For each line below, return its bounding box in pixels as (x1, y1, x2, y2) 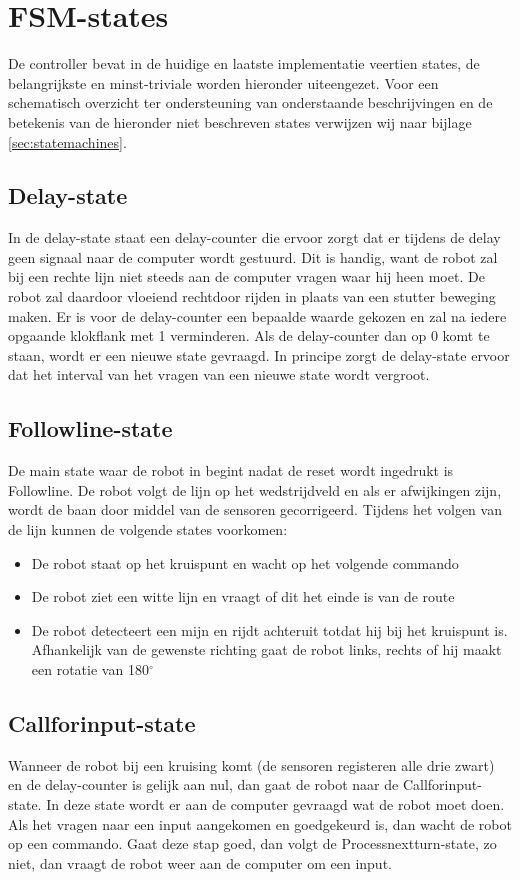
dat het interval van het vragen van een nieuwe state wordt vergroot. (8, 364, 430, 385)
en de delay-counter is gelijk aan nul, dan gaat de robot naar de (8, 774, 399, 795)
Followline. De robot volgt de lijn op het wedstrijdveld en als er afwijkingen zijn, (8, 479, 502, 500)
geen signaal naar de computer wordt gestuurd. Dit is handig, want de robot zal (8, 246, 498, 267)
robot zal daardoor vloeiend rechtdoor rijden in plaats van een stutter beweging (8, 286, 496, 307)
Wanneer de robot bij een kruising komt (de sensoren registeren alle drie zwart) (8, 754, 495, 775)
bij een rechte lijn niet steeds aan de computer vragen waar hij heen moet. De (8, 266, 485, 287)
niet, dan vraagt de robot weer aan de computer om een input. (8, 852, 392, 873)
